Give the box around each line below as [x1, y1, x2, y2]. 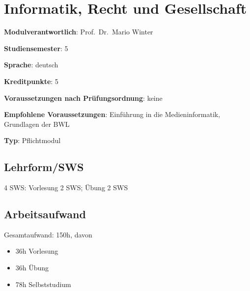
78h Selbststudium [15, 279, 71, 289]
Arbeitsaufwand [4, 206, 86, 222]
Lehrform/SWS [4, 159, 84, 175]
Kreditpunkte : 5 [4, 76, 58, 86]
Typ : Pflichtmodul [4, 135, 61, 145]
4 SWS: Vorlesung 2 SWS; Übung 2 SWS [4, 182, 128, 193]
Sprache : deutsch [4, 59, 58, 70]
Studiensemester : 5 [4, 43, 68, 53]
